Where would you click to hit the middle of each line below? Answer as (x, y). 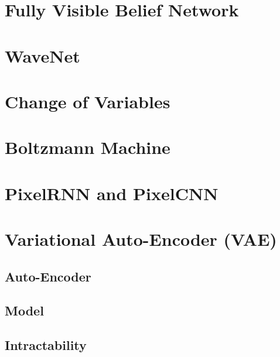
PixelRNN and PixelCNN (112, 193)
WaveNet (42, 55)
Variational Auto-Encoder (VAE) (141, 239)
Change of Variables (88, 101)
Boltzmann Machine (88, 147)
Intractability (46, 345)
